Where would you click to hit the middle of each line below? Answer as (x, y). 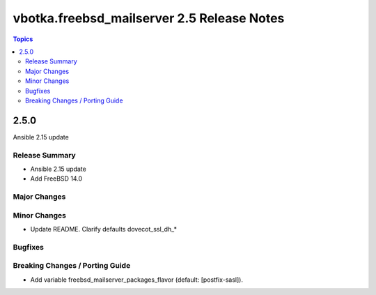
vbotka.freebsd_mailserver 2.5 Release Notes (149, 18)
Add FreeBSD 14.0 (56, 179)
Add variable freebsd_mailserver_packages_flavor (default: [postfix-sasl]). (137, 280)
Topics (23, 39)
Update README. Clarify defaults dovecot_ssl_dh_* (104, 229)
